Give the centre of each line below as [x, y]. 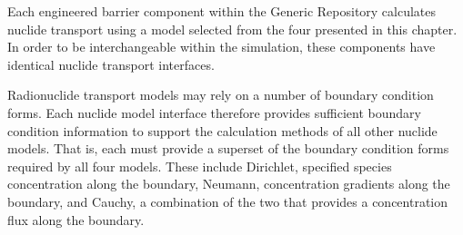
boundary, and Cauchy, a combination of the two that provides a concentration [228, 201]
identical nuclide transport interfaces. [111, 64]
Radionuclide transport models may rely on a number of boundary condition [221, 95]
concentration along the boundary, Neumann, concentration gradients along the [229, 184]
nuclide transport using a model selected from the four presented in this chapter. [232, 29]
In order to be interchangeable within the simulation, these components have [221, 47]
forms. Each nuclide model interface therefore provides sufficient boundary [214, 112]
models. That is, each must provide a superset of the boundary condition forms [228, 148]
